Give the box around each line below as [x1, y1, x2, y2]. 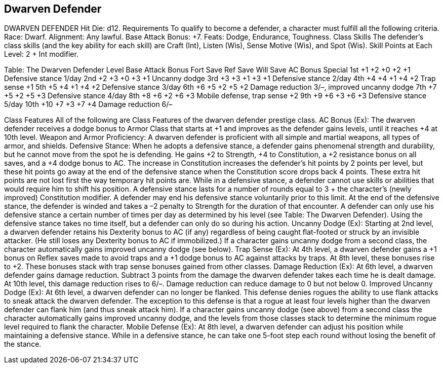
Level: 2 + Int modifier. [4, 50, 78, 59]
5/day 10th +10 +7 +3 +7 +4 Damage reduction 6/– [4, 100, 173, 109]
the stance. [4, 340, 42, 349]
